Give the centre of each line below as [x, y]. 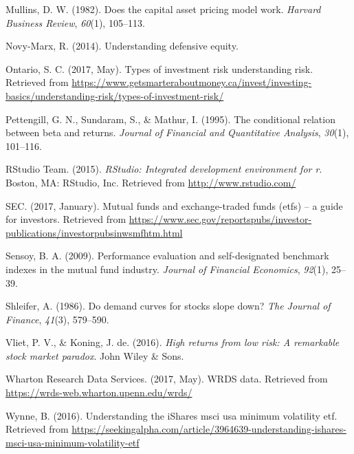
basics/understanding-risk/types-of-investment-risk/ [115, 95]
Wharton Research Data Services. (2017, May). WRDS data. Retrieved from [167, 379]
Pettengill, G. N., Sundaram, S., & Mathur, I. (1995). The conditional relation [170, 119]
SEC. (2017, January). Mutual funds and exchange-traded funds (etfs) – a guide [174, 205]
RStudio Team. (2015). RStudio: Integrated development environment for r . [164, 169]
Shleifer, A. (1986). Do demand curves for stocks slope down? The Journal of [168, 306]
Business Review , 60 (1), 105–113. [75, 22]
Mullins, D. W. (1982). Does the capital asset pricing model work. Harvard [163, 9]
